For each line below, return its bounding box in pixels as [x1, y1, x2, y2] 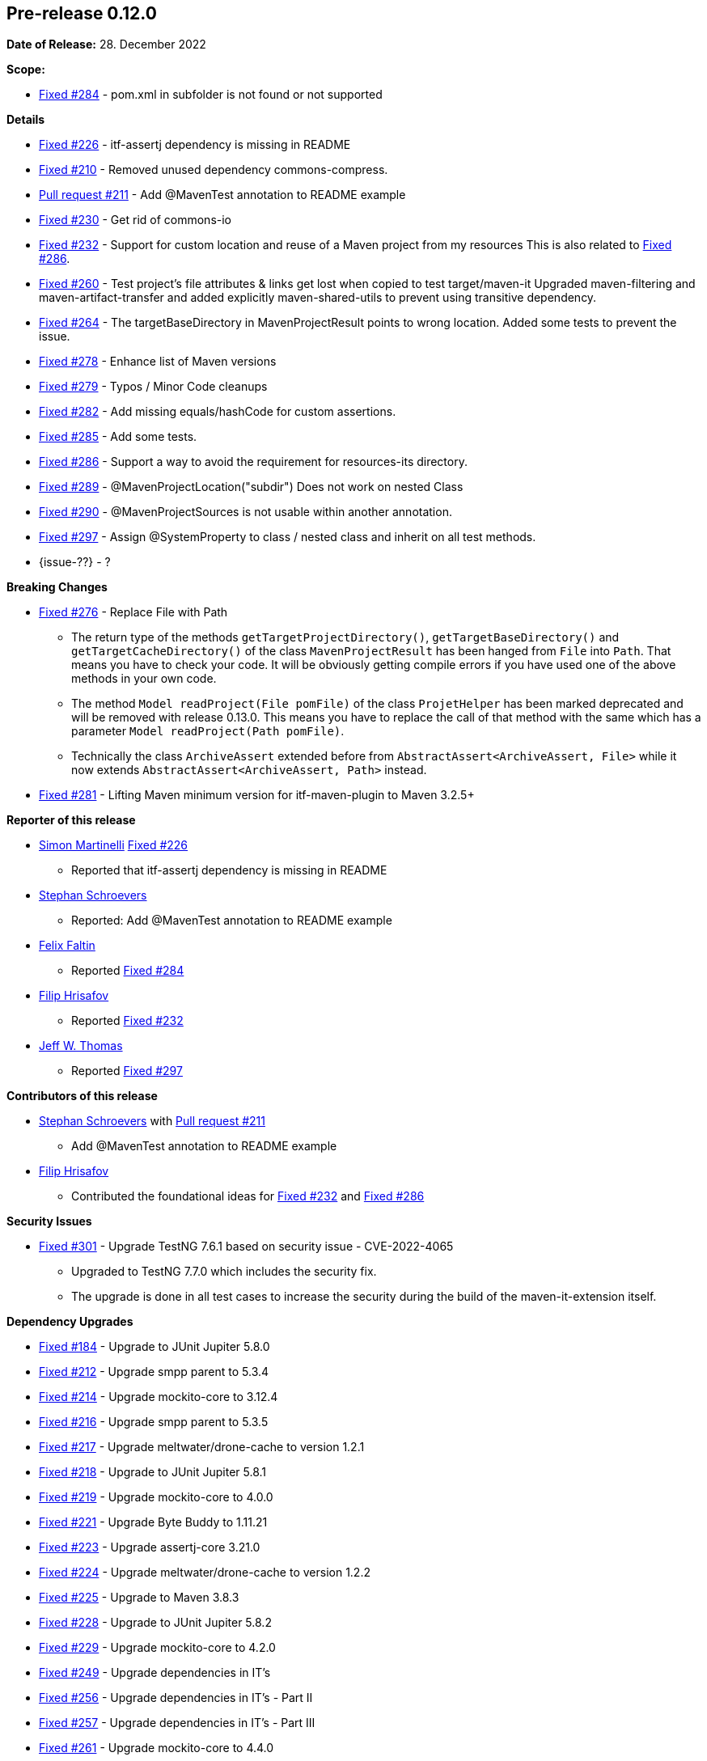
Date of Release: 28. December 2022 [6, 37, 206, 52]
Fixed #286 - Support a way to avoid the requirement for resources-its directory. [39, 455, 468, 469]
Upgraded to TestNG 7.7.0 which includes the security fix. [71, 1264, 377, 1279]
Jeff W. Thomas [39, 1039, 123, 1053]
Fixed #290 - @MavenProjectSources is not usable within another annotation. [39, 505, 452, 519]
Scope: [6, 62, 45, 77]
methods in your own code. [71, 671, 217, 686]
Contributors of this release [6, 1089, 158, 1103]
